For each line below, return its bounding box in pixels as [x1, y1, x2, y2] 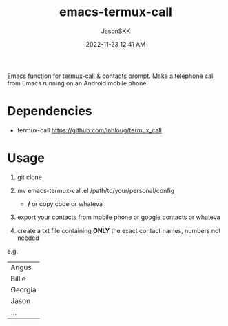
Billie [10, 274, 26, 283]
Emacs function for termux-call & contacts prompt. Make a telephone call [7, 72, 215, 80]
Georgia [10, 285, 37, 294]
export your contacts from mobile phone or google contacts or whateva [17, 213, 220, 221]
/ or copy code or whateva [27, 199, 103, 207]
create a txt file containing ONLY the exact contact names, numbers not [17, 226, 221, 234]
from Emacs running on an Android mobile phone [7, 79, 147, 87]
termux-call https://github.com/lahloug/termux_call [17, 125, 162, 134]
